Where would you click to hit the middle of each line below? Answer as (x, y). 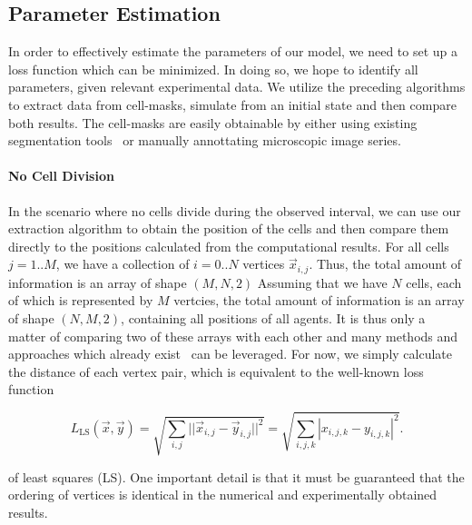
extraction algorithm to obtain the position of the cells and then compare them (229, 228)
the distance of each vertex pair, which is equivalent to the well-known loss (216, 371)
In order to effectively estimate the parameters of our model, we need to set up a (233, 51)
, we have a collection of (123, 264)
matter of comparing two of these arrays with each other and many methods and (233, 336)
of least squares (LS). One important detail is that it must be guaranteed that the (236, 476)
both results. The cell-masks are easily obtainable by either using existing (213, 122)
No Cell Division (61, 176)
